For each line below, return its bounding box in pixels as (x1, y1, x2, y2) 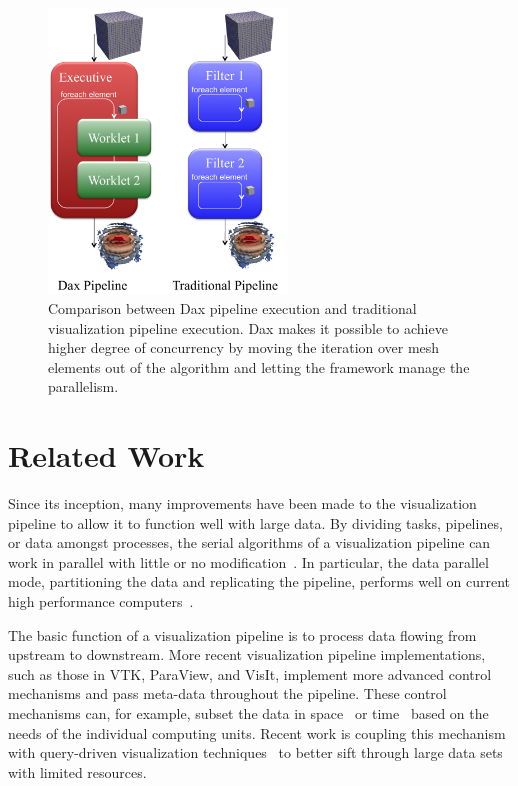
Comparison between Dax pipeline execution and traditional (48, 298, 417, 319)
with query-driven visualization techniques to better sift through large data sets (8, 742, 503, 763)
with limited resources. (8, 761, 147, 782)
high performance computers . (8, 591, 194, 612)
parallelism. (48, 376, 119, 397)
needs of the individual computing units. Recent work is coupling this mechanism (8, 722, 506, 743)
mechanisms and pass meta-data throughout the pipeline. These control (8, 683, 447, 704)
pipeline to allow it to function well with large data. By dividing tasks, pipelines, (8, 512, 503, 533)
